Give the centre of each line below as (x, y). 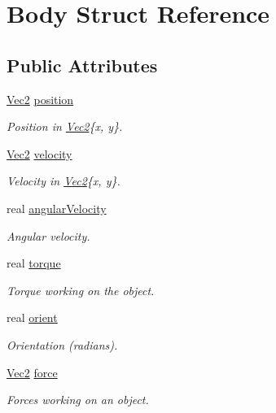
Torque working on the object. (81, 290)
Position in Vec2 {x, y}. (65, 126)
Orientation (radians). (62, 344)
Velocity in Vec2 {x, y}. (64, 181)
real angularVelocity (57, 208)
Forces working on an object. (78, 400)
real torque (34, 263)
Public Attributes (82, 65)
